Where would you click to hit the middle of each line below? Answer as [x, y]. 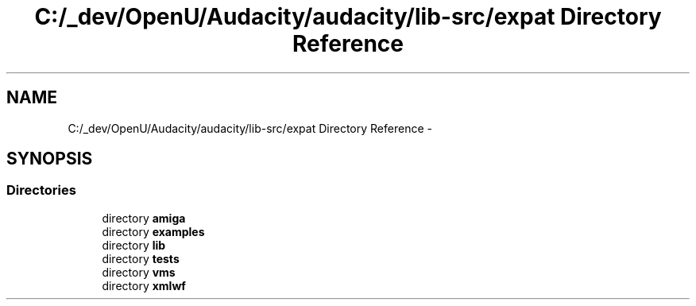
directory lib [134, 245]
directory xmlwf [144, 285]
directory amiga [144, 218]
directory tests [141, 258]
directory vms [139, 272]
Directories [41, 190]
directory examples [153, 231]
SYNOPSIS [50, 159]
